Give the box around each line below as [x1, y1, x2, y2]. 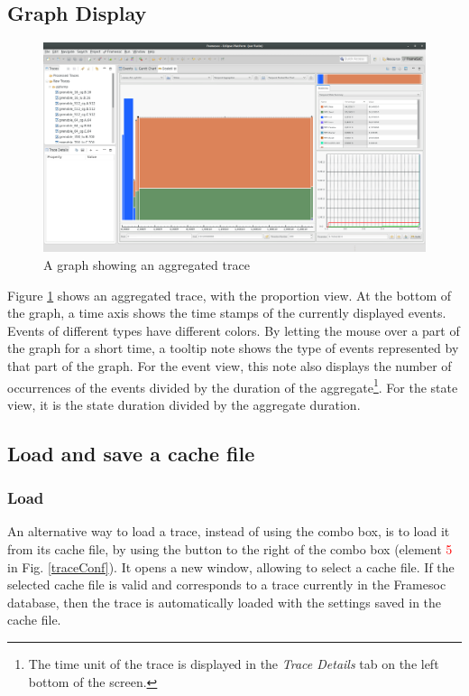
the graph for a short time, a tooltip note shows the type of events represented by [7, 339, 459, 357]
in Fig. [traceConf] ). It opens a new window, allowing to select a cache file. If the [7, 557, 455, 576]
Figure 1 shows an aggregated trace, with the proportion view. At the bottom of [7, 285, 452, 304]
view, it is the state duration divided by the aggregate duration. [7, 394, 361, 413]
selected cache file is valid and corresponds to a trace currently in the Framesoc [7, 575, 446, 594]
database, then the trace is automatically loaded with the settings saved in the [7, 592, 442, 611]
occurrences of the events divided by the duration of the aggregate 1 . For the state [7, 375, 458, 396]
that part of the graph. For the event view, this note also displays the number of [7, 357, 452, 376]
